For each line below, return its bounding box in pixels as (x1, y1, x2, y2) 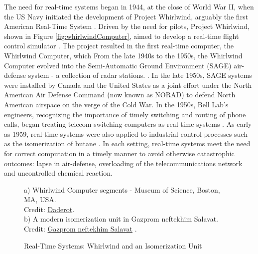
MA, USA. (24, 194, 56, 205)
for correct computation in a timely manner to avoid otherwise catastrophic (4, 148, 235, 158)
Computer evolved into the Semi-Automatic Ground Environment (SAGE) (4, 60, 232, 70)
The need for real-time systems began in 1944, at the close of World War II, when (4, 1, 254, 11)
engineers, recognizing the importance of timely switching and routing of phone (4, 109, 246, 119)
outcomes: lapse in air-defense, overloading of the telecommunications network (4, 158, 243, 168)
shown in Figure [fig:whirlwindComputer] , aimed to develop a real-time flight (4, 30, 239, 41)
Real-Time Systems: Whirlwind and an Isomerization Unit (24, 240, 202, 251)
